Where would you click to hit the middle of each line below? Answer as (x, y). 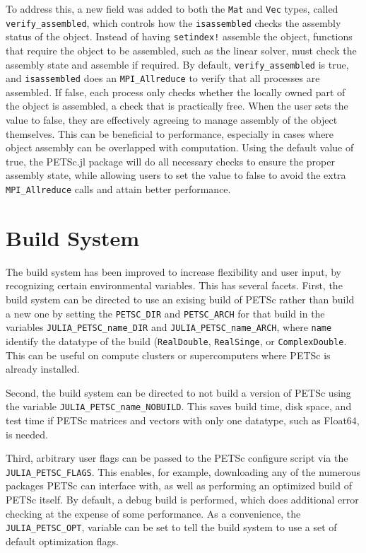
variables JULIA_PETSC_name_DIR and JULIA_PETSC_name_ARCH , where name (169, 327)
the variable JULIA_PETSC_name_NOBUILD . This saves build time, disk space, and (179, 406)
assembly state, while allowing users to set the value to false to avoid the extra (176, 175)
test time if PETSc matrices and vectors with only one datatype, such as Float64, (183, 420)
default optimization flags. (62, 541)
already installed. (43, 369)
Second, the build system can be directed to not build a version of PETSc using (178, 392)
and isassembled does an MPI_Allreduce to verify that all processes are (163, 78)
